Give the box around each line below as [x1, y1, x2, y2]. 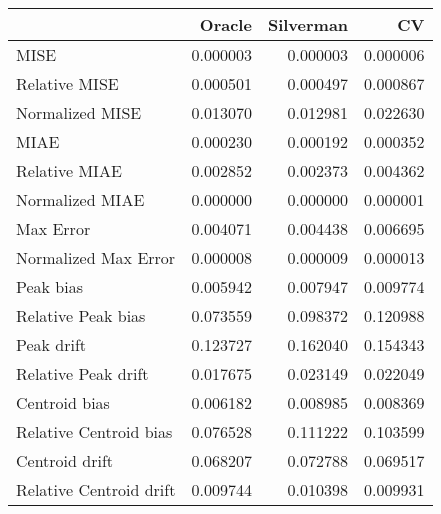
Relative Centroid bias [16, 420, 173, 443]
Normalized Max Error [16, 246, 176, 269]
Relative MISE [16, 72, 119, 95]
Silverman [267, 13, 349, 36]
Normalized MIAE [16, 188, 145, 211]
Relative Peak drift [16, 362, 149, 385]
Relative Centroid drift [16, 478, 176, 501]
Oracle [199, 13, 252, 36]
